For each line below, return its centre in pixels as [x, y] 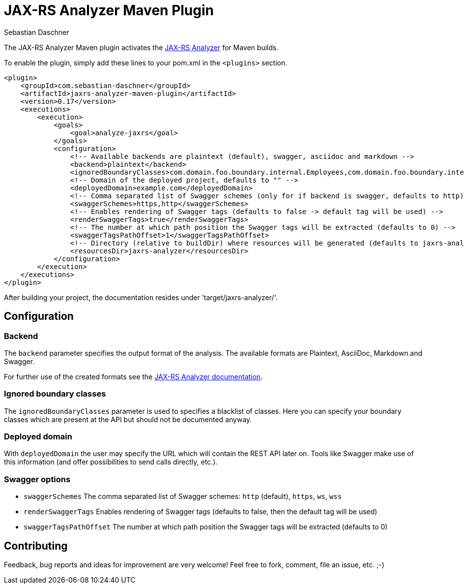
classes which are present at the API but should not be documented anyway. [128, 419]
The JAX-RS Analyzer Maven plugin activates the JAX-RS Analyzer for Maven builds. [141, 47]
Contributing [36, 546]
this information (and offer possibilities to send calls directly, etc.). [111, 462]
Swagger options [37, 479]
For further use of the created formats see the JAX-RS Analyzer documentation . [133, 376]
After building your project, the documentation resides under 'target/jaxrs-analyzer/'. [141, 297]
